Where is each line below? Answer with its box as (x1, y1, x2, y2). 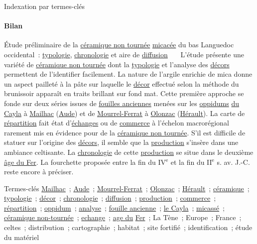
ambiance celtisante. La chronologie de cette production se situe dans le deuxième (4, 146, 254, 157)
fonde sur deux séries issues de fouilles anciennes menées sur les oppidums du (4, 98, 239, 108)
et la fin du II (170, 156, 212, 167)
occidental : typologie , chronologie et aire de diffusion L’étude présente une (4, 49, 244, 59)
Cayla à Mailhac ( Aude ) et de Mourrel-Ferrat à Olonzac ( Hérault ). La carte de (4, 108, 245, 118)
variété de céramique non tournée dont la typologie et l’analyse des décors (4, 59, 230, 69)
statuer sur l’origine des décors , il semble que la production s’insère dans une (4, 137, 239, 147)
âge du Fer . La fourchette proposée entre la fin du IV (4, 156, 166, 167)
